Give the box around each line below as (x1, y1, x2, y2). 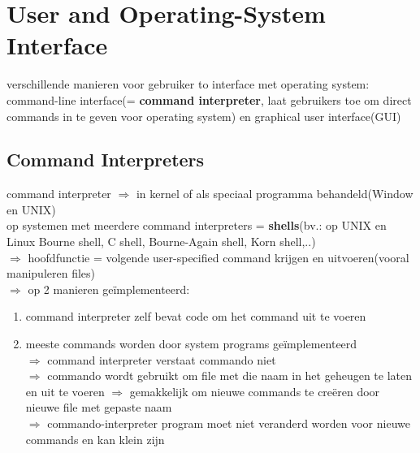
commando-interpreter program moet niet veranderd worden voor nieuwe (47, 415, 410, 432)
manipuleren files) (6, 265, 96, 282)
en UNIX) (6, 201, 56, 218)
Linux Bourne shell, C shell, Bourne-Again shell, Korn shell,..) (6, 233, 316, 250)
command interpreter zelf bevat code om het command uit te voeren (25, 308, 366, 325)
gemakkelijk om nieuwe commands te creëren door (129, 382, 380, 399)
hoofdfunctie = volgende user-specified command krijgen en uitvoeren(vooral (28, 248, 409, 265)
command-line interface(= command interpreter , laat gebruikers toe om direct (6, 91, 412, 108)
